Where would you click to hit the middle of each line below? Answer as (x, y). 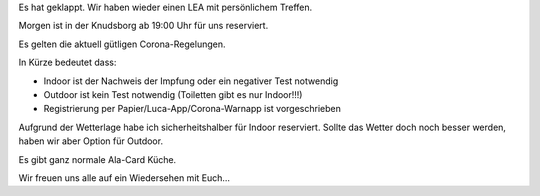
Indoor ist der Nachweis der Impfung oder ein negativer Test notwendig (191, 81)
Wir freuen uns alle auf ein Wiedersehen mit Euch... (124, 177)
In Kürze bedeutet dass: (67, 62)
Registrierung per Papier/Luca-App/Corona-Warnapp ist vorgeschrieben (192, 109)
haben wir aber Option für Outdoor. (91, 141)
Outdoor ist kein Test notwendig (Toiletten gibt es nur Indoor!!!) (173, 94)
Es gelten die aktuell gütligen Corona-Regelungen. (122, 44)
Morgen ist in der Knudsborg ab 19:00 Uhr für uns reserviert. (143, 26)
